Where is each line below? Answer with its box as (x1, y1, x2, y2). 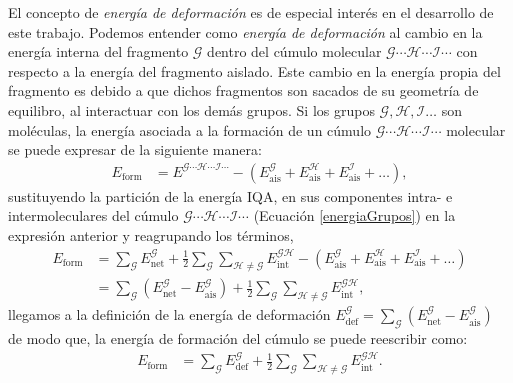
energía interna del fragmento (8, 41, 189, 62)
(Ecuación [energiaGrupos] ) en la (253, 205, 456, 226)
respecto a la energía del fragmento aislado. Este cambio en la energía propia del (8, 60, 501, 81)
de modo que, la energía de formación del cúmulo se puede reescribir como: (8, 328, 468, 349)
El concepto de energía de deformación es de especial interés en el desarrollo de (8, 2, 494, 22)
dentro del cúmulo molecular (207, 41, 382, 62)
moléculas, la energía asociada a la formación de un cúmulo (8, 119, 372, 140)
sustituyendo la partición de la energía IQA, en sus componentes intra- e (8, 185, 453, 206)
